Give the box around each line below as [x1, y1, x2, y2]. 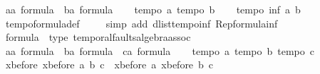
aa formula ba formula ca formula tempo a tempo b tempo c [5, 43, 314, 58]
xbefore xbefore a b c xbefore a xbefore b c [5, 57, 214, 72]
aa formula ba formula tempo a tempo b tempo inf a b [5, 2, 301, 16]
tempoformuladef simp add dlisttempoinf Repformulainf [5, 16, 278, 30]
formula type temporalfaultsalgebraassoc [5, 30, 191, 44]
